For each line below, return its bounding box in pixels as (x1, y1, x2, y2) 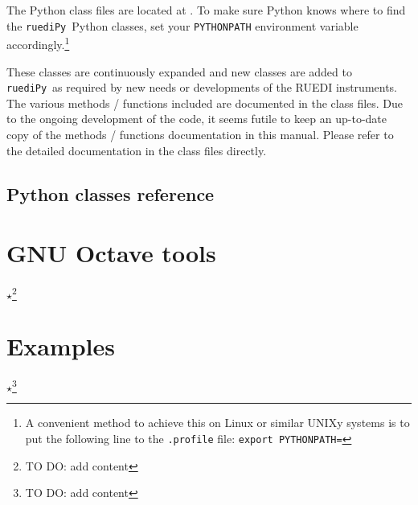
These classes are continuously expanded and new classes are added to (6, 63, 352, 80)
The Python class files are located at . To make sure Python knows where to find (6, 2, 406, 18)
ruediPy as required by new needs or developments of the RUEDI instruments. (6, 79, 397, 96)
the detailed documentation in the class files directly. (6, 142, 267, 158)
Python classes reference (6, 181, 215, 206)
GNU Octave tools (6, 236, 216, 269)
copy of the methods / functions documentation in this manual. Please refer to (6, 125, 394, 142)
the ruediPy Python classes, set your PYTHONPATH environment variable (6, 17, 359, 34)
